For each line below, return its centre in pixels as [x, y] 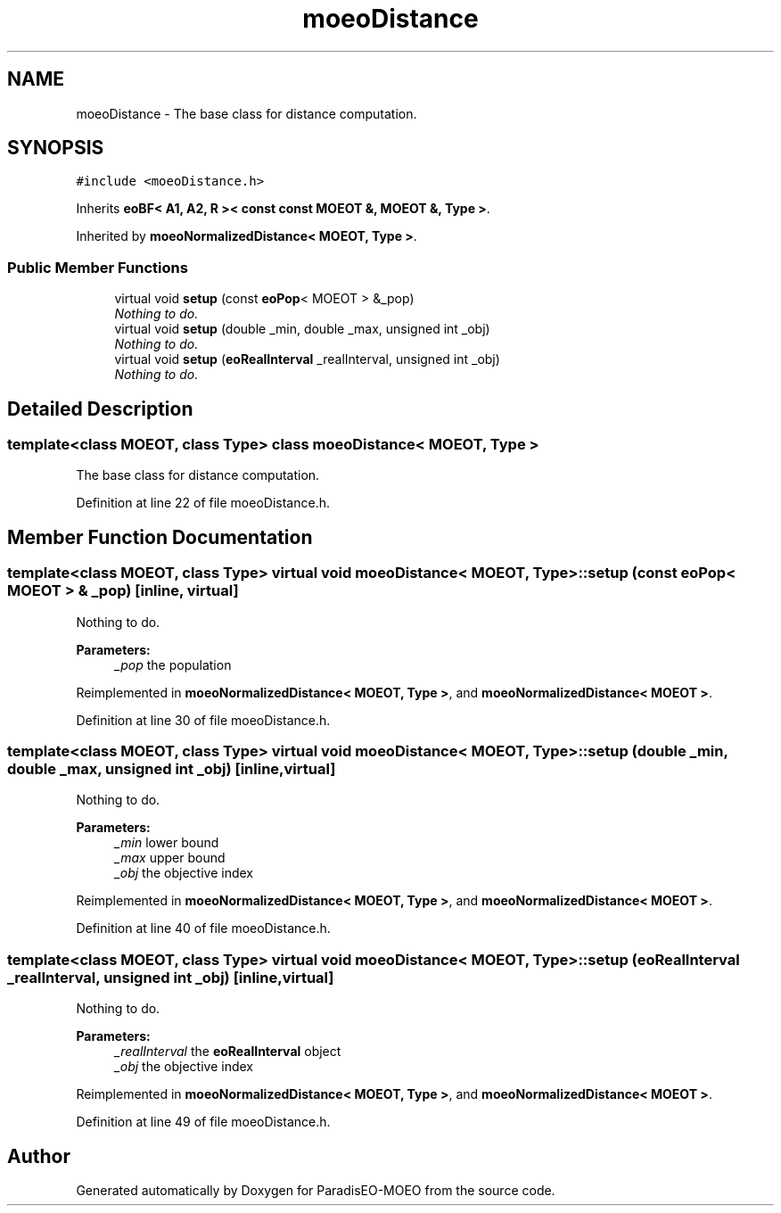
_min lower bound [167, 843]
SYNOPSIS [56, 148]
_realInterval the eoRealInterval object [228, 1052]
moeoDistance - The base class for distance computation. [247, 113]
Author [39, 1156]
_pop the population [173, 664]
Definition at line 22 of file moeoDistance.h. [203, 503]
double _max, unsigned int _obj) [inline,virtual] [172, 769]
